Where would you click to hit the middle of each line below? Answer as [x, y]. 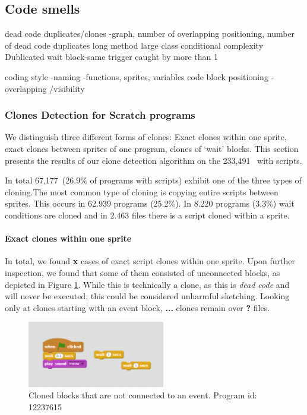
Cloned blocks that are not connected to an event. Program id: [143, 395]
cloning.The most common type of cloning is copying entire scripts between [142, 191]
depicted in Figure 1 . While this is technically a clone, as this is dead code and [147, 284]
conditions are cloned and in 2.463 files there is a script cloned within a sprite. [147, 215]
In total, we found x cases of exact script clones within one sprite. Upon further [150, 261]
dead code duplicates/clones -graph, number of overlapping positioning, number [150, 34]
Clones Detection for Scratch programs [100, 115]
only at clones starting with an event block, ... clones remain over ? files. [137, 307]
